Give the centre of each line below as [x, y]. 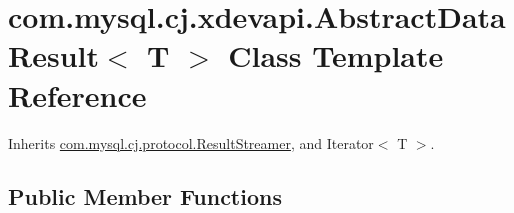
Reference [77, 94]
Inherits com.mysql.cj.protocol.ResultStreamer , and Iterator [191, 142]
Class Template [336, 55]
